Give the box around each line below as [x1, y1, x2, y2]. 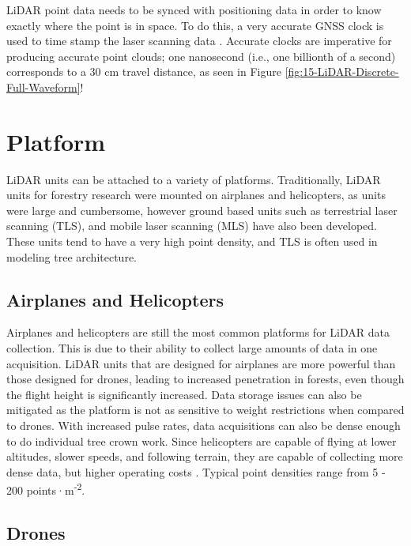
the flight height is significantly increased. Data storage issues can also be [6, 386, 362, 402]
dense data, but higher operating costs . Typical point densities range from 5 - [6, 463, 386, 480]
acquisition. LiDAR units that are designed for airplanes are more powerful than [6, 355, 396, 371]
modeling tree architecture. [6, 248, 138, 265]
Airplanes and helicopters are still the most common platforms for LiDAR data [6, 324, 390, 341]
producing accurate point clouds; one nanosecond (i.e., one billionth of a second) [6, 47, 396, 64]
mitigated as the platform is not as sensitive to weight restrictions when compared [6, 401, 405, 418]
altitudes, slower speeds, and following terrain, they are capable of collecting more [6, 448, 403, 465]
